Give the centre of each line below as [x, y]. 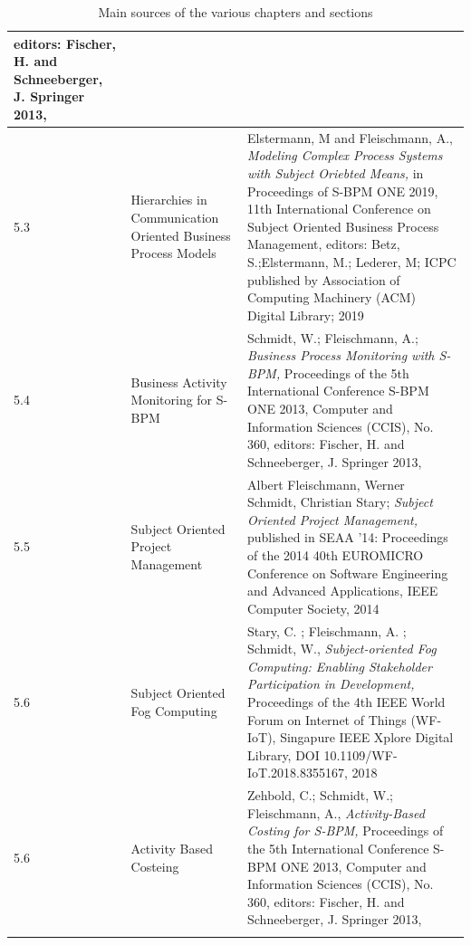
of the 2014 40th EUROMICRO [335, 554]
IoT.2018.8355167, [297, 773]
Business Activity [179, 382]
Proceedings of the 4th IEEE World [346, 701]
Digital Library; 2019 [305, 315]
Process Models [173, 253]
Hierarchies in [169, 200]
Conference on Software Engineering [347, 573]
